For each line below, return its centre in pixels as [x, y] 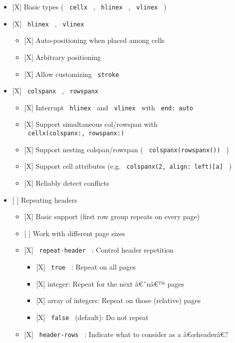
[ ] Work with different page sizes [75, 233]
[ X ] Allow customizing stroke [72, 74]
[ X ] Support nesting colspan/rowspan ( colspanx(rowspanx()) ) [126, 149]
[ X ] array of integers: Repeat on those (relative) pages [118, 300]
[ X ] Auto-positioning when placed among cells [94, 40]
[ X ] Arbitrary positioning [63, 57]
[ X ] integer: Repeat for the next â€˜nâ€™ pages [110, 283]
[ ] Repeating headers [45, 199]
